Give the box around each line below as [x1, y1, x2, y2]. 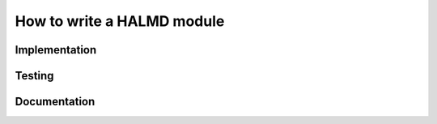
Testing [15, 69, 54, 83]
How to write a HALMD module [15, 12, 225, 30]
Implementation [15, 43, 97, 57]
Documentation [15, 95, 95, 109]
